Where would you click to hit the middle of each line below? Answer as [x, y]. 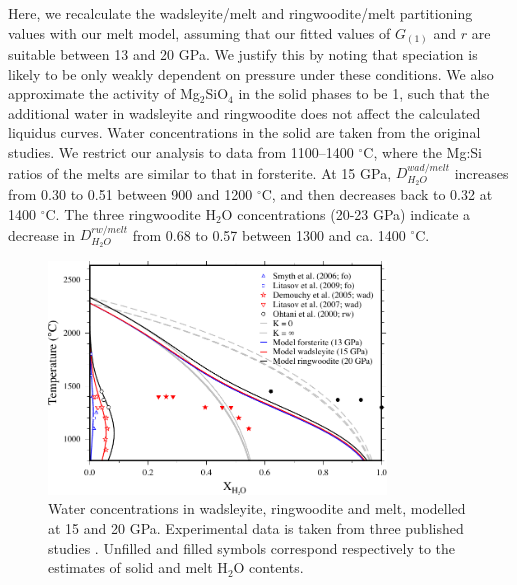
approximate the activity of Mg [104, 93]
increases [481, 172]
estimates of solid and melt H [138, 567]
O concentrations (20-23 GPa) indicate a [346, 213]
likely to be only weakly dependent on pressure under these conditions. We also [251, 73]
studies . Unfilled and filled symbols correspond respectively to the [251, 547]
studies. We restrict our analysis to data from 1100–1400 [181, 152]
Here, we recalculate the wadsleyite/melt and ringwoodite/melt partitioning [240, 13]
